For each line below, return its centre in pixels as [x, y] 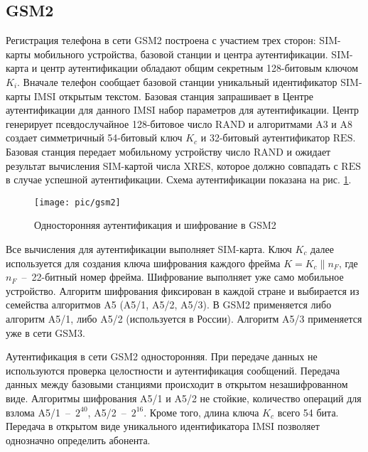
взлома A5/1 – [38, 412]
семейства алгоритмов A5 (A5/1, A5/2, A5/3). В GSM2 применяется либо [169, 305]
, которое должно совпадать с [274, 165]
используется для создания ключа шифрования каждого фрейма [143, 263]
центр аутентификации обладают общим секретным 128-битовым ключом [199, 68]
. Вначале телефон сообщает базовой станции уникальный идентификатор [177, 81]
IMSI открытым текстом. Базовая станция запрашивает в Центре [173, 96]
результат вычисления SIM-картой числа [93, 165]
